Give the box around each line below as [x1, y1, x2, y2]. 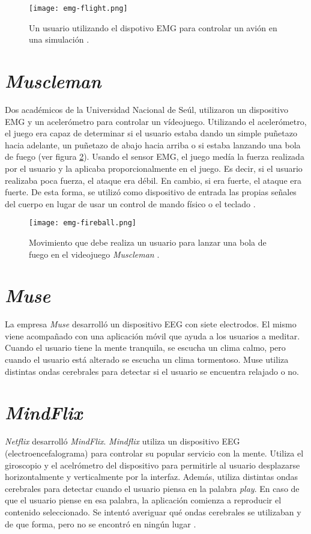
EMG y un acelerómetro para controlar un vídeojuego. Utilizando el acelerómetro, [5, 115, 307, 127]
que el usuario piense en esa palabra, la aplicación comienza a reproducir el [5, 494, 282, 506]
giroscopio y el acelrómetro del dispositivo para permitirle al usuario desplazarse [5, 458, 300, 471]
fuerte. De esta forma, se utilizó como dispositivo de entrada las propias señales [5, 186, 297, 198]
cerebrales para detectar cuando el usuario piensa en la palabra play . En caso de [5, 482, 300, 494]
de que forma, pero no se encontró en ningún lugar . [5, 517, 196, 530]
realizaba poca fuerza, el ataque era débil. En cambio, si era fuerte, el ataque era [5, 174, 301, 186]
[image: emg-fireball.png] [29, 219, 136, 228]
